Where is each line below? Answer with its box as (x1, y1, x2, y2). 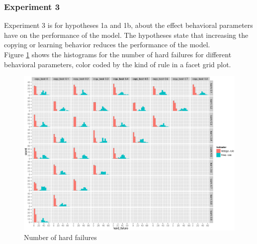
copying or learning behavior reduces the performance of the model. (4, 39, 210, 50)
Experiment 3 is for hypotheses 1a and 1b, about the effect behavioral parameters (4, 20, 253, 30)
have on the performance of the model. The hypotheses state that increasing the (4, 29, 249, 40)
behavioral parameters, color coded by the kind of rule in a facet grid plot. (4, 59, 231, 69)
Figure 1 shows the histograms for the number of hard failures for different (4, 49, 232, 59)
